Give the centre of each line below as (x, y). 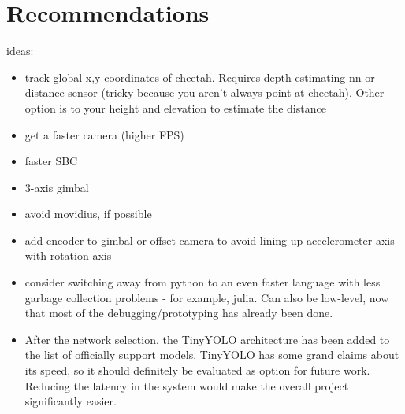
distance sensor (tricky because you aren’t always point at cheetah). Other (204, 92)
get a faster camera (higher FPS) (104, 134)
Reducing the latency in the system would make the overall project (187, 385)
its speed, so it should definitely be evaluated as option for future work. (197, 370)
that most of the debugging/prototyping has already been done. (179, 313)
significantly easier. (71, 401)
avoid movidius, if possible (88, 214)
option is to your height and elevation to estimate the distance (175, 107)
